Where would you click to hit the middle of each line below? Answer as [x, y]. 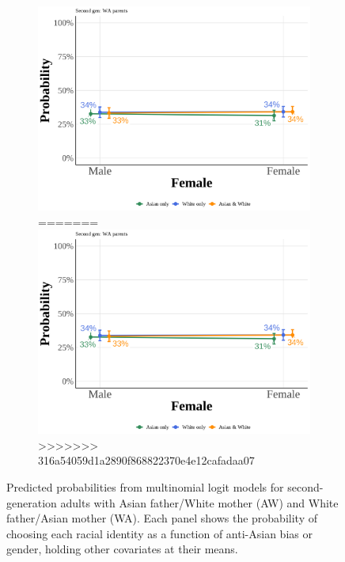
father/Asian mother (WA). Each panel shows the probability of [162, 518]
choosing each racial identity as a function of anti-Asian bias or [159, 533]
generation [32, 502]
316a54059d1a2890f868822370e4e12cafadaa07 [146, 460]
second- [305, 486]
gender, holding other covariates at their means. [122, 549]
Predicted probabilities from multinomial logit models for [145, 486]
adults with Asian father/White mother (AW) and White [199, 502]
